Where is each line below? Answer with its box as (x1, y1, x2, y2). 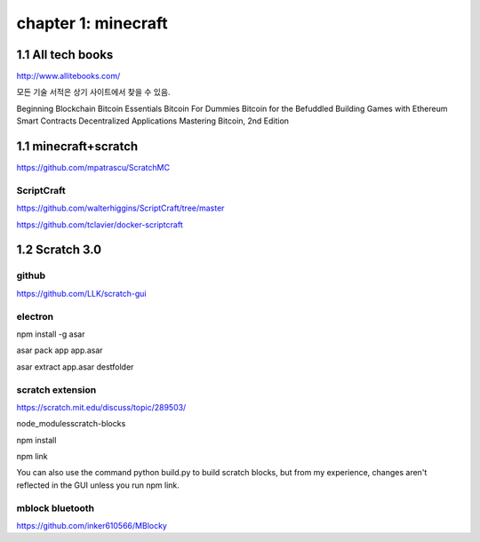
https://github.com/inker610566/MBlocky (16, 520, 168, 530)
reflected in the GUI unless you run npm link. (16, 480, 180, 490)
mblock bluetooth (16, 502, 95, 514)
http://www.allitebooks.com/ (16, 71, 121, 82)
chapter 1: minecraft (16, 13, 168, 33)
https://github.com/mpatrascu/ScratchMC (16, 163, 171, 173)
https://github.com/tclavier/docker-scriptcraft (16, 219, 183, 230)
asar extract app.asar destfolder (16, 361, 134, 372)
